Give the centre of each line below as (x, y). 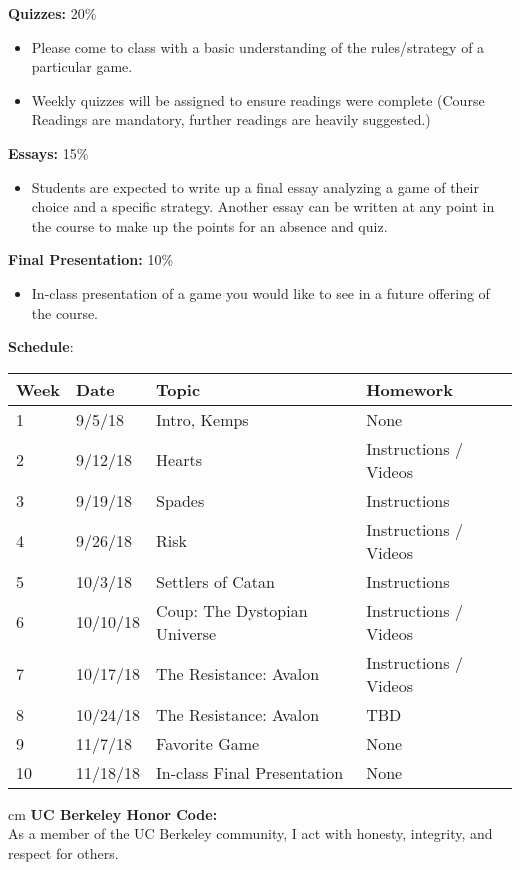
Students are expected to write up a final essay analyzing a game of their (255, 186)
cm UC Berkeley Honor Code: (113, 813)
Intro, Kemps (202, 419)
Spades (180, 500)
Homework (409, 389)
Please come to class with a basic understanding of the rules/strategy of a (258, 46)
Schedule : (41, 346)
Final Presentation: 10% (91, 259)
